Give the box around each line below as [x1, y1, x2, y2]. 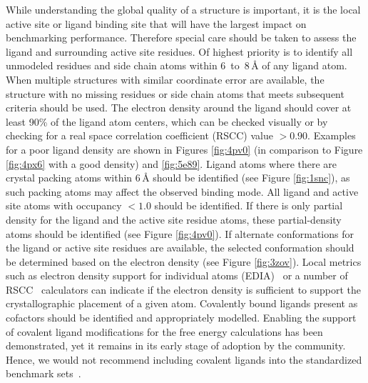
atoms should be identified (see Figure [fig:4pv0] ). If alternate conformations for [6, 226, 354, 241]
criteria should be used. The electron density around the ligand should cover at [6, 100, 352, 115]
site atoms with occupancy [6, 198, 122, 213]
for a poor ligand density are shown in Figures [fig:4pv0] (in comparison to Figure [6, 141, 363, 156]
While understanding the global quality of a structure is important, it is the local [6, 2, 361, 16]
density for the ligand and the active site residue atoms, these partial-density [6, 212, 342, 227]
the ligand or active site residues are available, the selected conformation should [6, 240, 354, 255]
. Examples [307, 128, 356, 143]
